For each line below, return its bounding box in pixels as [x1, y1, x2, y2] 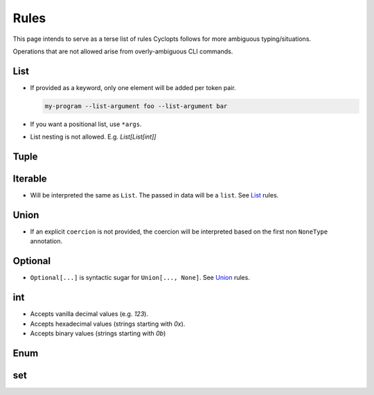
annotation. [30, 237, 62, 245]
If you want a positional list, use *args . [30, 120, 142, 128]
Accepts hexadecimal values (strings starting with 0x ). [30, 319, 186, 328]
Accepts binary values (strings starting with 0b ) [30, 329, 166, 337]
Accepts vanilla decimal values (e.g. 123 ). [30, 310, 149, 318]
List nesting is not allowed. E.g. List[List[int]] [30, 132, 157, 141]
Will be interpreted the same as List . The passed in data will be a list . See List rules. [30, 191, 279, 200]
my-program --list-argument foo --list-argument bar [44, 102, 228, 110]
